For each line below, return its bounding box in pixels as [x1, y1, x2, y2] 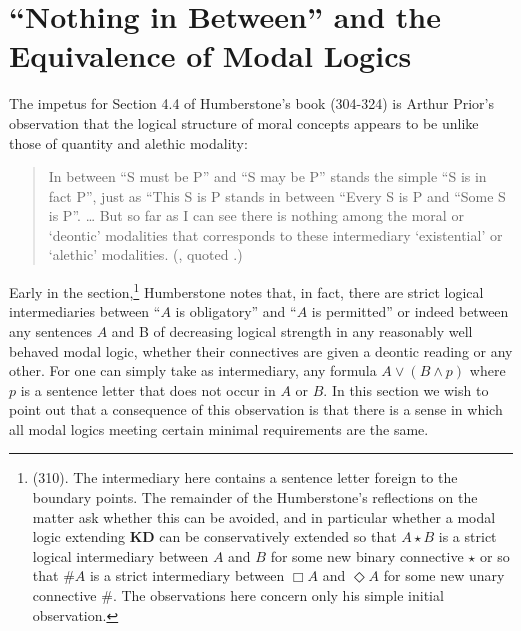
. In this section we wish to [323, 379, 489, 400]
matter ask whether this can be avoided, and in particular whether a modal [32, 506, 496, 527]
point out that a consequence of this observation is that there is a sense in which [9, 399, 503, 420]
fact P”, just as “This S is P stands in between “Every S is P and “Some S [48, 185, 506, 206]
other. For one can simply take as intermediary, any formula [9, 360, 377, 381]
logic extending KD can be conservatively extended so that [32, 526, 397, 547]
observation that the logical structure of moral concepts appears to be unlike [9, 112, 479, 133]
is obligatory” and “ [175, 301, 297, 322]
